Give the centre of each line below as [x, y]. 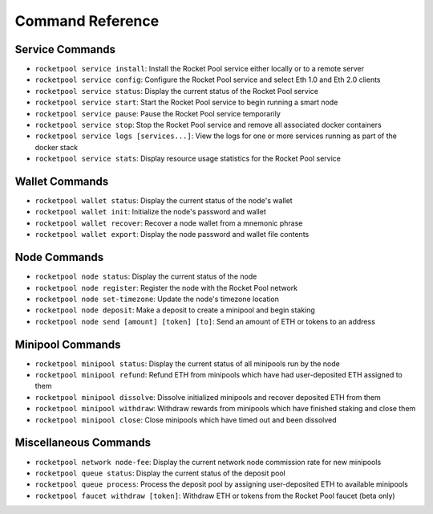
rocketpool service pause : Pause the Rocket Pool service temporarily [158, 113]
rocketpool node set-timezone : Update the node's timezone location [157, 299]
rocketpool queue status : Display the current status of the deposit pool [160, 473]
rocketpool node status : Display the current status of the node [146, 276]
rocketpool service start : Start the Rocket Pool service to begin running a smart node [186, 102]
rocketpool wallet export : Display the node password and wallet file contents [172, 235]
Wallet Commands [62, 182]
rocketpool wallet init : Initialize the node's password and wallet [150, 212]
